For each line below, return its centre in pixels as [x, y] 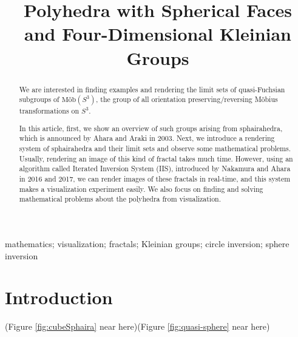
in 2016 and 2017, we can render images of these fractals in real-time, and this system [155, 179]
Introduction [59, 297]
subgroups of [39, 99]
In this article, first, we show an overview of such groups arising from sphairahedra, [151, 128]
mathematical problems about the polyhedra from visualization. [120, 199]
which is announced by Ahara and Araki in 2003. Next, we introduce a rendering [147, 138]
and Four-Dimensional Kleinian [158, 34]
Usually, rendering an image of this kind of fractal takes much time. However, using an [156, 158]
